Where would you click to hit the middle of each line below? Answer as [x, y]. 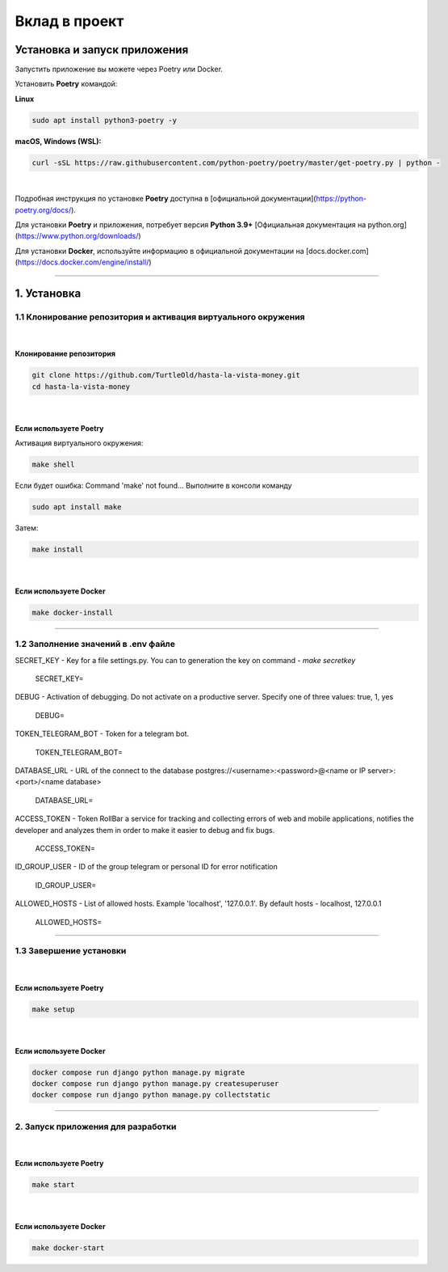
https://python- [341, 199]
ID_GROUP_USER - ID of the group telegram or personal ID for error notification [146, 867]
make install [58, 549]
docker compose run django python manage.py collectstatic [151, 1095]
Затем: [27, 528]
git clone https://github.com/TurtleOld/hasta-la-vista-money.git [166, 375]
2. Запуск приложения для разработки [96, 1126]
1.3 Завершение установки [71, 951]
